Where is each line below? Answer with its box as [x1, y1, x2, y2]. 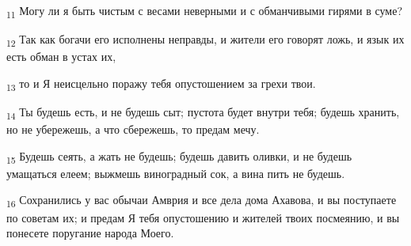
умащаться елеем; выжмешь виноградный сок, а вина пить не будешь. [6, 165, 345, 181]
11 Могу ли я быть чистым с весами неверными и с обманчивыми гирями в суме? [6, 2, 403, 21]
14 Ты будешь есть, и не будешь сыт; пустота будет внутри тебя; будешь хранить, [6, 103, 400, 122]
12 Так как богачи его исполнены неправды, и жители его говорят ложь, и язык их [6, 31, 405, 49]
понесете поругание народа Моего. [6, 225, 174, 241]
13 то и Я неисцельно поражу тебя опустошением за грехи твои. [6, 74, 316, 93]
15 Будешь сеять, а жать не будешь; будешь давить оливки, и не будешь [6, 147, 352, 166]
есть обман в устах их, [6, 48, 116, 65]
